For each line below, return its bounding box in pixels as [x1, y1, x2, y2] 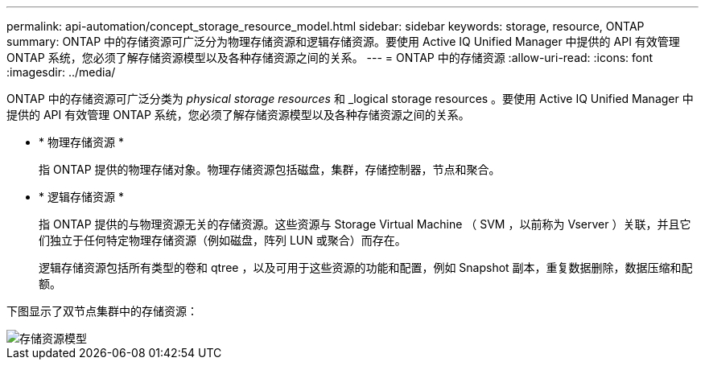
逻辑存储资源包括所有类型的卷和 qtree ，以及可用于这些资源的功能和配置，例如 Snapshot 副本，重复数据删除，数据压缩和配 [39, 261, 693, 274]
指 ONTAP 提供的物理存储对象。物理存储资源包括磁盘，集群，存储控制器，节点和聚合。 [39, 162, 501, 176]
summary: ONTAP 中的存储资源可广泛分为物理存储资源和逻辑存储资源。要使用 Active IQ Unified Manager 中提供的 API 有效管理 [6, 35, 680, 48]
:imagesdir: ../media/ [6, 65, 116, 79]
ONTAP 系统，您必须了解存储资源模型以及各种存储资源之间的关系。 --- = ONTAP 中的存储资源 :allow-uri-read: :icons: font [6, 51, 653, 64]
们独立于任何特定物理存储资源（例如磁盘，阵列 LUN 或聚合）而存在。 [39, 233, 406, 247]
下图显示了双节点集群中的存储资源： [6, 304, 198, 318]
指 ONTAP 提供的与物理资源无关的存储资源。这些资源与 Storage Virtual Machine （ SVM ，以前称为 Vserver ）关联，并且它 [39, 217, 691, 231]
